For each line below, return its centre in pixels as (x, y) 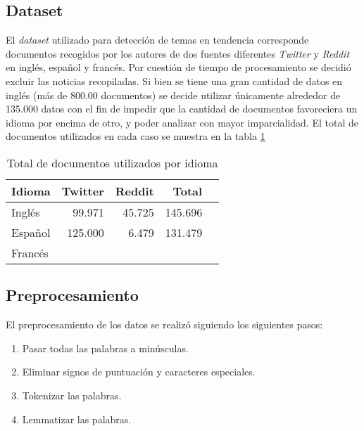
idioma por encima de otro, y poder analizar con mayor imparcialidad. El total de (182, 122)
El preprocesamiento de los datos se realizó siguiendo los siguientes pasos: (164, 324)
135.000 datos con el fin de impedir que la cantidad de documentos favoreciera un (182, 109)
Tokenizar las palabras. (72, 395)
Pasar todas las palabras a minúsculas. (105, 348)
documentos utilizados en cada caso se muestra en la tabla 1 (136, 136)
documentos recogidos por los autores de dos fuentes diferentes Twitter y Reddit (178, 53)
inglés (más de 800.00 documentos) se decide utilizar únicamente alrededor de (173, 95)
